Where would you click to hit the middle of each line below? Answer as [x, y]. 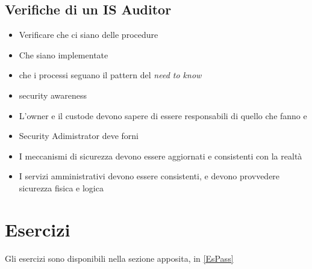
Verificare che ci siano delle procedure [89, 35]
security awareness [53, 95]
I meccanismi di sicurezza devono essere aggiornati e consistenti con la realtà [161, 156]
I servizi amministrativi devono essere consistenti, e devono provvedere [149, 176]
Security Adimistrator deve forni [79, 136]
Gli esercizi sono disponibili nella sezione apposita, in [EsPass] [119, 258]
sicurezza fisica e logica [61, 187]
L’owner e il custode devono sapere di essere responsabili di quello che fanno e [163, 115]
